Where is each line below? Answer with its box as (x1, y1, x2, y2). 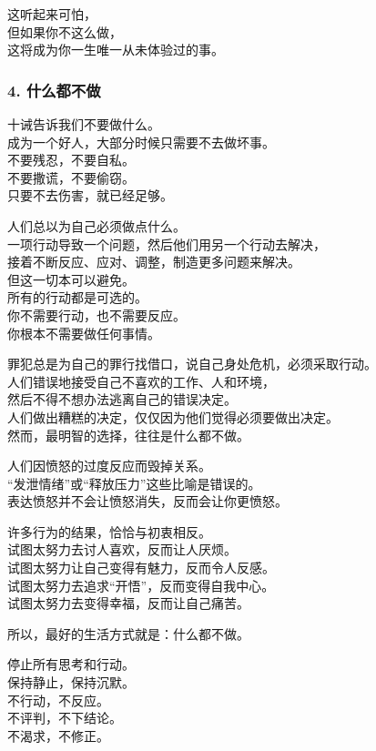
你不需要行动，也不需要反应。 (7, 305, 186, 324)
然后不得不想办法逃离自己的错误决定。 (7, 390, 237, 409)
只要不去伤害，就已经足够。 (7, 186, 173, 205)
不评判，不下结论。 (7, 708, 122, 727)
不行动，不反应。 (7, 690, 109, 709)
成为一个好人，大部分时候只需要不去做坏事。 (7, 132, 275, 151)
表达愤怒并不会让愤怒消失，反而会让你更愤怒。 (7, 492, 288, 511)
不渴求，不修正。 (7, 726, 109, 745)
